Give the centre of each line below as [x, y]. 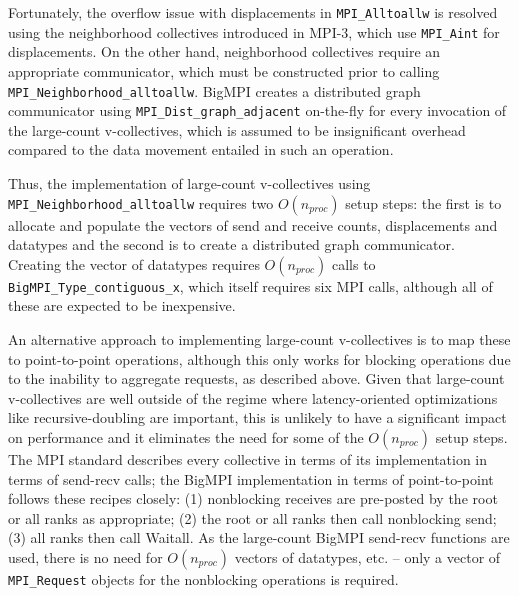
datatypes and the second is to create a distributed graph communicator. [231, 244]
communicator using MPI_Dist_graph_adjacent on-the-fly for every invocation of [257, 110]
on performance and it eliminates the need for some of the [186, 437]
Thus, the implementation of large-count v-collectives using [189, 183]
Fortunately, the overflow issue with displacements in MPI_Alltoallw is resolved [253, 12]
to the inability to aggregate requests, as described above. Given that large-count [256, 378]
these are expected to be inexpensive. [122, 305]
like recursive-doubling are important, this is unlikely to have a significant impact [257, 417]
